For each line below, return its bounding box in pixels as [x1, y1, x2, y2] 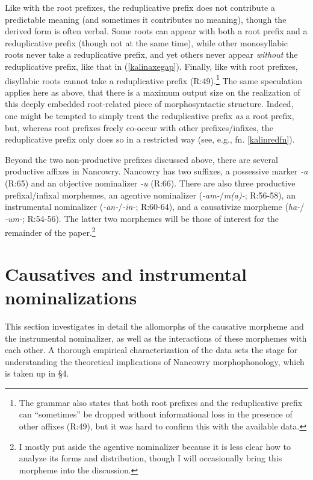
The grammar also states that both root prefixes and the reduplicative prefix [19, 396, 303, 408]
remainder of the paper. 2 [5, 224, 96, 238]
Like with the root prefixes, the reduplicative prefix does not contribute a [5, 1, 275, 13]
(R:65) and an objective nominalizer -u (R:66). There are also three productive [5, 176, 296, 189]
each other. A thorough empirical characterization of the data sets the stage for [5, 343, 298, 356]
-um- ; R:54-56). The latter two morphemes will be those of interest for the [5, 212, 279, 224]
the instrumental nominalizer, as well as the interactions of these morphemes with [5, 331, 307, 344]
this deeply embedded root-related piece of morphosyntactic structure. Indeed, [5, 97, 294, 110]
